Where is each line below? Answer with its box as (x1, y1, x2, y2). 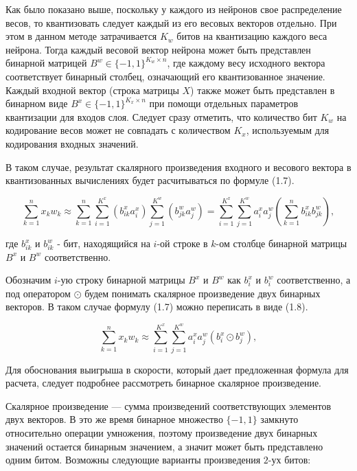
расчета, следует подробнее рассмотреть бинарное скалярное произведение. (5, 376, 321, 390)
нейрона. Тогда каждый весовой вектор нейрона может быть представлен (5, 42, 311, 56)
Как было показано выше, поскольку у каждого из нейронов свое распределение (5, 2, 342, 16)
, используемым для (246, 123, 330, 137)
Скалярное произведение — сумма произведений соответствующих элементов (5, 398, 332, 413)
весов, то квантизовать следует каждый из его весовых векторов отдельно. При (5, 15, 337, 30)
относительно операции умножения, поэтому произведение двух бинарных (5, 426, 318, 440)
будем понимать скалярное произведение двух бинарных (84, 286, 321, 300)
